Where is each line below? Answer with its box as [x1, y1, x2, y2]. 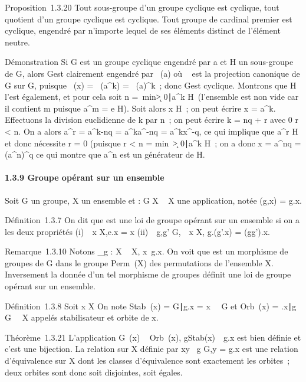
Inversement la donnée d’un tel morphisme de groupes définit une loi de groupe [5, 268, 291, 280]
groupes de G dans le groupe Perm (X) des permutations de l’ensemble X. [5, 256, 274, 269]
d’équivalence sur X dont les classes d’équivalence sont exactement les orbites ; [5, 354, 290, 367]
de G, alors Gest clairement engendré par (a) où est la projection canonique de [5, 67, 300, 79]
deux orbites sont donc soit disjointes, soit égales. [5, 365, 183, 378]
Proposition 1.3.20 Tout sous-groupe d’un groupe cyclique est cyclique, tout [5, 1, 279, 13]
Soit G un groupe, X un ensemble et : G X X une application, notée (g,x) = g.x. [5, 194, 302, 206]
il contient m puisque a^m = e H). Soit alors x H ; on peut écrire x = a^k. [5, 102, 276, 114]
